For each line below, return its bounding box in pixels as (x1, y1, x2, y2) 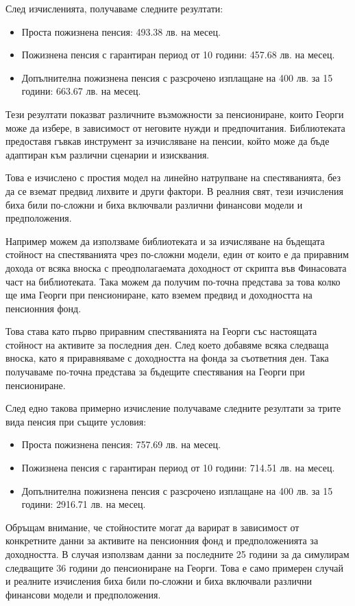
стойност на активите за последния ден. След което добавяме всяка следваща (5, 337, 329, 351)
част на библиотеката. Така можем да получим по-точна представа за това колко (5, 274, 341, 288)
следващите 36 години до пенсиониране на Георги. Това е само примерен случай (5, 560, 343, 574)
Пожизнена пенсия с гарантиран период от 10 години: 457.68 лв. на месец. (21, 47, 335, 62)
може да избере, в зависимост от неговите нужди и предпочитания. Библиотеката (5, 120, 345, 135)
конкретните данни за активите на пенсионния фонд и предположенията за (5, 533, 319, 548)
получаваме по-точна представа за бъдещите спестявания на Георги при (5, 364, 305, 379)
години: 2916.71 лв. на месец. (21, 497, 146, 511)
